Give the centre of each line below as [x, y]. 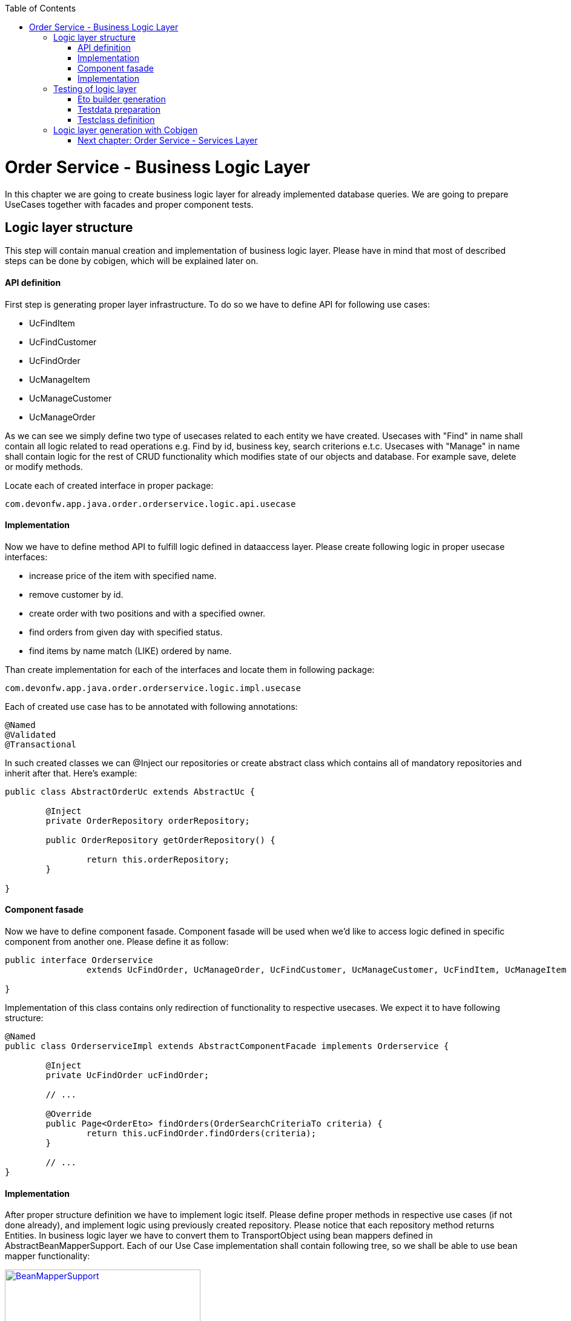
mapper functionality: [48, 1256]
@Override [69, 1114]
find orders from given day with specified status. [126, 632]
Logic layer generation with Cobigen [126, 130]
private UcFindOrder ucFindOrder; [127, 1075]
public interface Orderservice [79, 960]
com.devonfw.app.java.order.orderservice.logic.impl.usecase [153, 688]
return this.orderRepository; [158, 859]
